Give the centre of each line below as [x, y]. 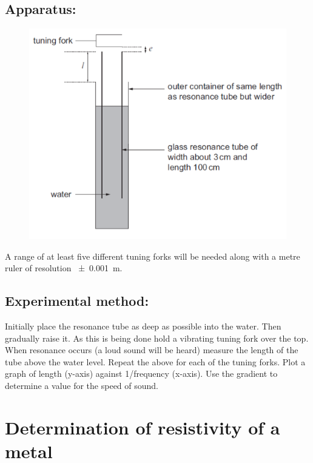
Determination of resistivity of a [143, 427]
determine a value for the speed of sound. [82, 386]
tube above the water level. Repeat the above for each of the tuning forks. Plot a [155, 361]
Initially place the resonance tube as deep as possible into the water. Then [143, 326]
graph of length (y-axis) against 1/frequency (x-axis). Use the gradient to [141, 373]
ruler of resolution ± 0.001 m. [64, 268]
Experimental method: [77, 301]
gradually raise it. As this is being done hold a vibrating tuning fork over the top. [157, 338]
